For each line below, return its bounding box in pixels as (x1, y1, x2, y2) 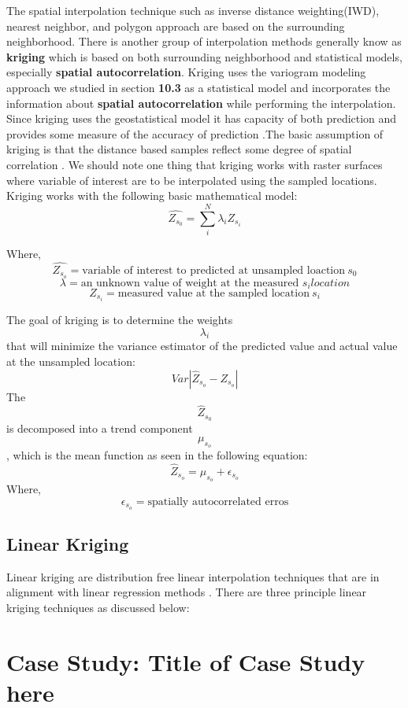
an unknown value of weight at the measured (80, 277, 299, 289)
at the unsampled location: (6, 353, 135, 370)
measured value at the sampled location (117, 287, 310, 299)
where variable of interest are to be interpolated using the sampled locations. (6, 171, 377, 188)
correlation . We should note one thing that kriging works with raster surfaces (6, 156, 383, 172)
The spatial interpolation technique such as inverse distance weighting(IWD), (6, 2, 380, 18)
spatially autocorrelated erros (147, 496, 289, 507)
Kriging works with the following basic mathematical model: (6, 187, 298, 204)
